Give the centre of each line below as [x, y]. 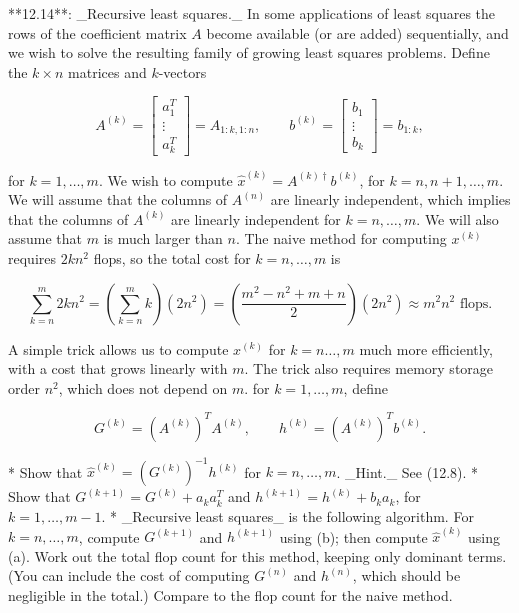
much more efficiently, [426, 348]
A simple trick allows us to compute [118, 348]
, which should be [406, 575]
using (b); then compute [353, 536]
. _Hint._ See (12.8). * [407, 471]
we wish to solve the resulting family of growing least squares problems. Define [249, 52]
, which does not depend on [143, 387]
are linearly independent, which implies [390, 199]
